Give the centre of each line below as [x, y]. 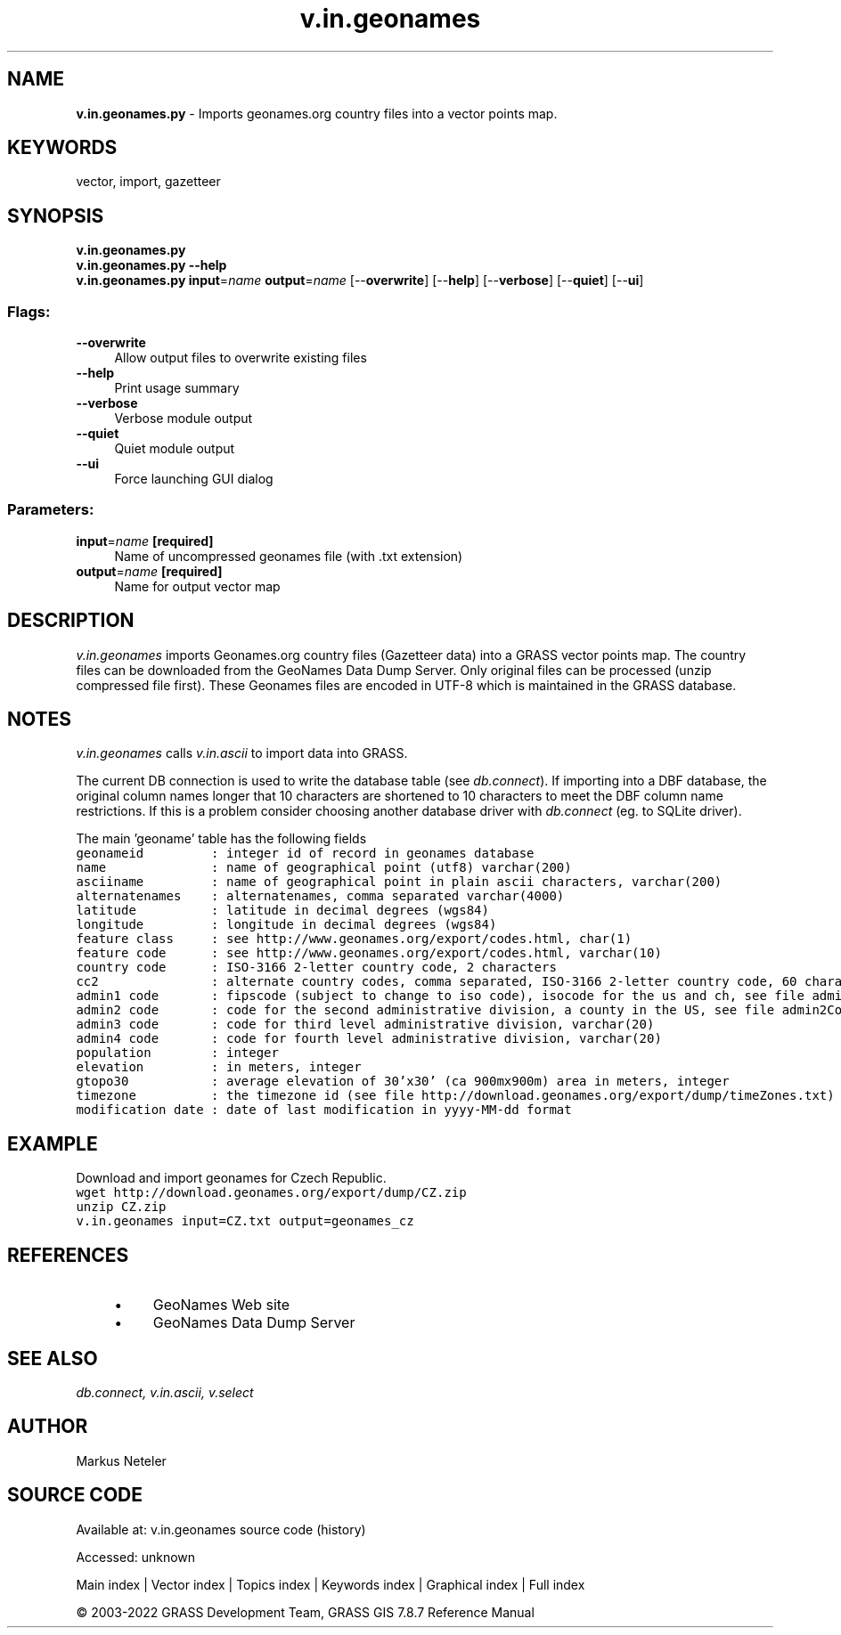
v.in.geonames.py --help [151, 265]
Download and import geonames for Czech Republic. [231, 1178]
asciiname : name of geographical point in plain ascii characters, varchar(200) [399, 882]
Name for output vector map [197, 586]
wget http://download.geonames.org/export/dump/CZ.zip [271, 1193]
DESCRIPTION [71, 621]
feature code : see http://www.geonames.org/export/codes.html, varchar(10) [369, 953]
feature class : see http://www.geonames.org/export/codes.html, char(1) [354, 939]
